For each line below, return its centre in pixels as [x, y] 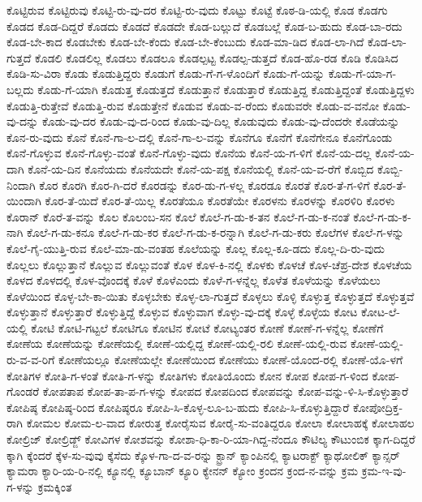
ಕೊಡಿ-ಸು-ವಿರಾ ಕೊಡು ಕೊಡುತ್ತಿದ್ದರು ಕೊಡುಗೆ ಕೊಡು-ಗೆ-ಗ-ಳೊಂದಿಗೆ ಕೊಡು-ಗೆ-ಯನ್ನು [166, 73]
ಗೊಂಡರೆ [23, 391]
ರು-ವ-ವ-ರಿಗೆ [31, 360]
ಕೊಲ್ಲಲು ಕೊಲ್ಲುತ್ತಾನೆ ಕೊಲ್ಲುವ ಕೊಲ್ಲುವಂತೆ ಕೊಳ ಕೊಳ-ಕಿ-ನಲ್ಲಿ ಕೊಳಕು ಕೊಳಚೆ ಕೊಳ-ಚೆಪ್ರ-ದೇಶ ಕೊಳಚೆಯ [209, 264]
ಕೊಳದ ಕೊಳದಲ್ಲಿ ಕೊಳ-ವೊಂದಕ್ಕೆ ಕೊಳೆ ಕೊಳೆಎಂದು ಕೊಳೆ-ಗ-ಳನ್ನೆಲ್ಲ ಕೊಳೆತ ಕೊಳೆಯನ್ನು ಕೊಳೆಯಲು [194, 280]
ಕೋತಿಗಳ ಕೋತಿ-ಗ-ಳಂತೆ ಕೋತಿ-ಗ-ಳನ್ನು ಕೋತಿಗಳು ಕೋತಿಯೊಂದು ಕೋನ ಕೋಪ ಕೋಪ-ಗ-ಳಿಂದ [187, 375]
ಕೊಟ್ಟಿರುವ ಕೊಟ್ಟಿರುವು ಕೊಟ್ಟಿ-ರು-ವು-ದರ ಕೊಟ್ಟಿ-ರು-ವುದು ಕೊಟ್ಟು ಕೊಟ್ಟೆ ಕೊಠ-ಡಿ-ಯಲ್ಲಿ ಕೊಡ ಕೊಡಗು [197, 10]
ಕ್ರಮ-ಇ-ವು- [384, 471]
